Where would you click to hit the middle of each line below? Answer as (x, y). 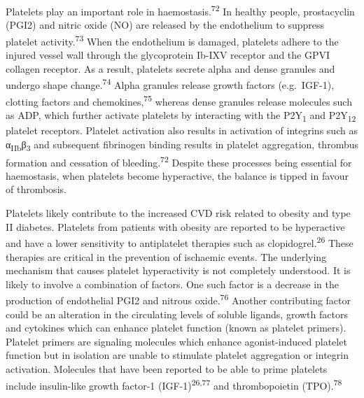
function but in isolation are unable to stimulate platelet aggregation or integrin (177, 355)
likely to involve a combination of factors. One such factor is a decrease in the (172, 284)
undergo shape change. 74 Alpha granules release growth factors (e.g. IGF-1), (170, 84)
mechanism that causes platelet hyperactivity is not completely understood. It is (178, 270)
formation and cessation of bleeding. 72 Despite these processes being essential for (179, 161)
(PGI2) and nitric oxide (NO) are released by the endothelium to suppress (165, 25)
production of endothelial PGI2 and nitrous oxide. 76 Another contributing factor (178, 299)
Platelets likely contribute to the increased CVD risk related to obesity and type (178, 213)
